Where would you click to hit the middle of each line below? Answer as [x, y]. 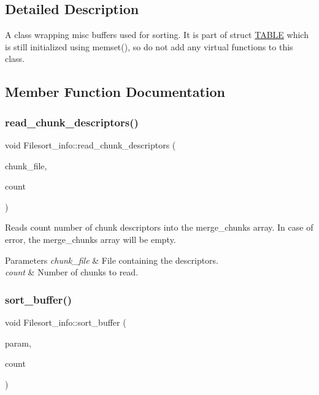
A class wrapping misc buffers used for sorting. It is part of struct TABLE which [157, 35]
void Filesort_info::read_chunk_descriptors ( [90, 144]
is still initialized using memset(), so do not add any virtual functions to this [149, 46]
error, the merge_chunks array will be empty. [90, 239]
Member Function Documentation [115, 92]
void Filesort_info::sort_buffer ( [66, 322]
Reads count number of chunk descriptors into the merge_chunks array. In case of [159, 227]
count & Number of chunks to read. [72, 272]
